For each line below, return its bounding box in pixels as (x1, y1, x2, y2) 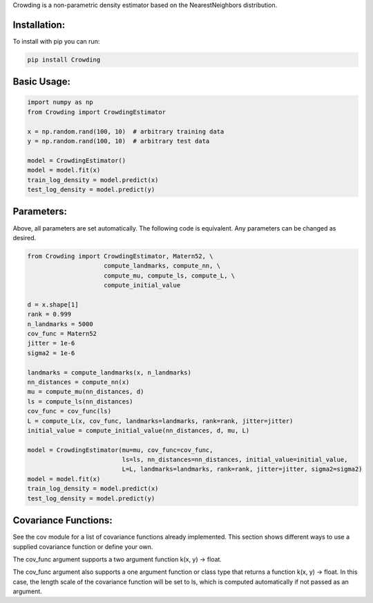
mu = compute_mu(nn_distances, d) (27, 388, 144, 396)
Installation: (12, 19, 66, 30)
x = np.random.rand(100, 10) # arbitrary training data (27, 127, 224, 135)
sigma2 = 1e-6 (27, 349, 75, 357)
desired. (12, 233, 37, 242)
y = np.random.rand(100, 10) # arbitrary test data (27, 137, 210, 145)
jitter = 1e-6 (27, 339, 75, 348)
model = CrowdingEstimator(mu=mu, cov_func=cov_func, (27, 446, 213, 453)
